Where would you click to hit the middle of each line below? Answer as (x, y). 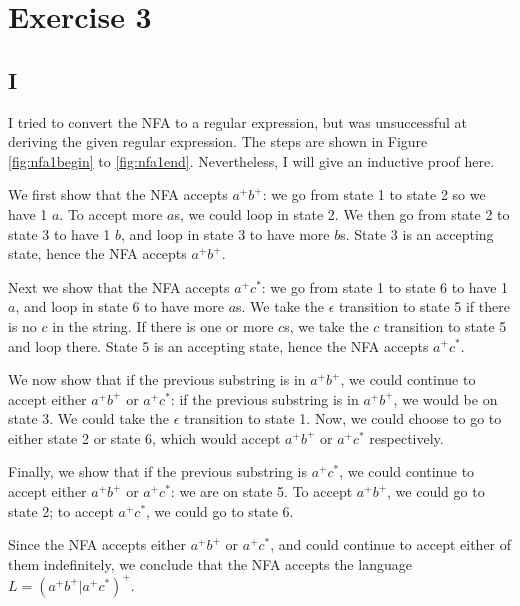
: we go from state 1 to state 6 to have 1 (385, 286)
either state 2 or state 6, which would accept (144, 437)
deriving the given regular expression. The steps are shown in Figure (218, 141)
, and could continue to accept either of (391, 544)
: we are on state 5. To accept (261, 491)
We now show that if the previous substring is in (157, 379)
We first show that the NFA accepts (118, 194)
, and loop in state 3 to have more (225, 233)
